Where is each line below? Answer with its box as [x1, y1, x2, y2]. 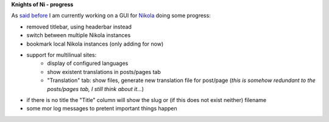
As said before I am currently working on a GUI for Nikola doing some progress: [11, 12, 211, 19]
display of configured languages [47, 59, 129, 67]
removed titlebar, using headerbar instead [26, 23, 132, 30]
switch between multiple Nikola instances [26, 32, 131, 39]
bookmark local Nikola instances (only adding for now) [26, 40, 164, 47]
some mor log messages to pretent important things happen [26, 105, 177, 112]
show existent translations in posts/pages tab [47, 68, 161, 75]
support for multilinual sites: [26, 51, 97, 58]
